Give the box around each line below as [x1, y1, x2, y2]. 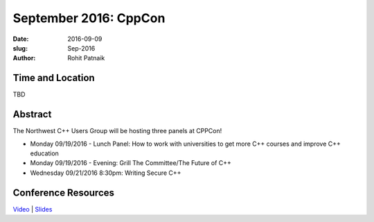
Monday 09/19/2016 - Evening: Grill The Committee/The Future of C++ [30, 159, 232, 167]
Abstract [12, 108, 52, 121]
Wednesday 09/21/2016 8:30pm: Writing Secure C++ [30, 169, 181, 177]
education [30, 149, 59, 157]
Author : [12, 54, 36, 62]
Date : [12, 35, 29, 43]
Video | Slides [12, 205, 53, 213]
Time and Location [12, 72, 95, 84]
